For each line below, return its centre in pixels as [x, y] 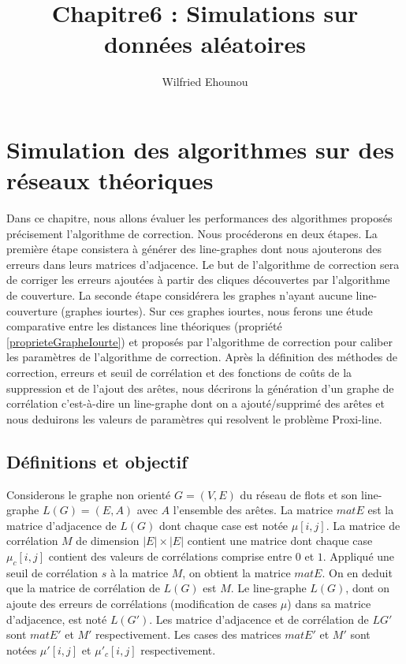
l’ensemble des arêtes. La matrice [253, 510]
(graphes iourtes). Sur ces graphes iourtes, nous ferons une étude [217, 310]
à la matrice [139, 572]
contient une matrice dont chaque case [280, 541]
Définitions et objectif [97, 461]
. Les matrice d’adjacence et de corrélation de [259, 619]
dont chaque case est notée [224, 525]
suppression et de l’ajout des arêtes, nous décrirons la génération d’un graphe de [200, 388]
